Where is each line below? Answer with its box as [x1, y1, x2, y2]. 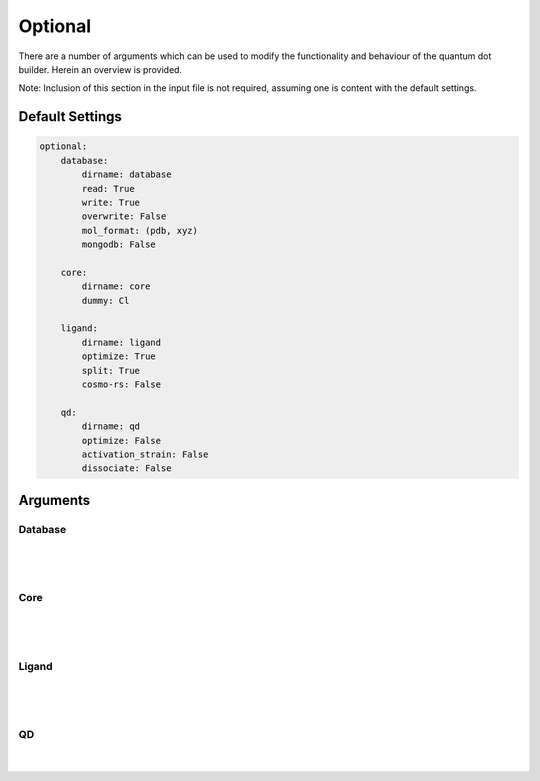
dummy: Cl [81, 295, 130, 306]
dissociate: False [81, 463, 172, 474]
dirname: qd [81, 421, 140, 432]
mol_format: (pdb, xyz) [81, 225, 199, 236]
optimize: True [81, 351, 157, 362]
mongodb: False [81, 239, 157, 250]
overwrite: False [81, 211, 167, 222]
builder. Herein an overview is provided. [18, 63, 183, 75]
